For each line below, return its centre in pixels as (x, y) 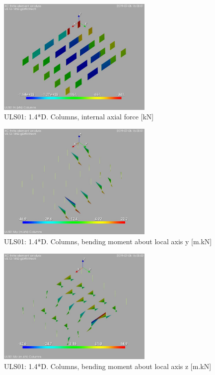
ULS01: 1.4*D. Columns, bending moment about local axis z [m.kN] (108, 366)
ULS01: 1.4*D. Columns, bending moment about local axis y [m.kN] (108, 241)
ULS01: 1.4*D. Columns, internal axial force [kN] (79, 117)
